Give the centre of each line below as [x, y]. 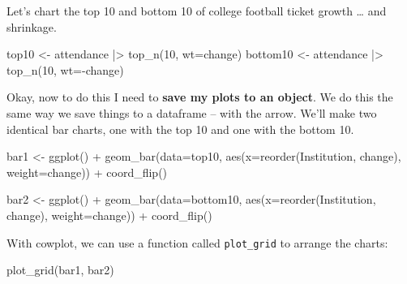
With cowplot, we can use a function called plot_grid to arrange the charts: [197, 242]
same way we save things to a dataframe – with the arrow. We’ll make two [192, 112]
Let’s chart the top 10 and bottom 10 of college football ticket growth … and [197, 11]
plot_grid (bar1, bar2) [60, 270]
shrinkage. [32, 26]
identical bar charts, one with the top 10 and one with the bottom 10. [180, 129]
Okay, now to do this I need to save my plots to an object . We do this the [200, 97]
